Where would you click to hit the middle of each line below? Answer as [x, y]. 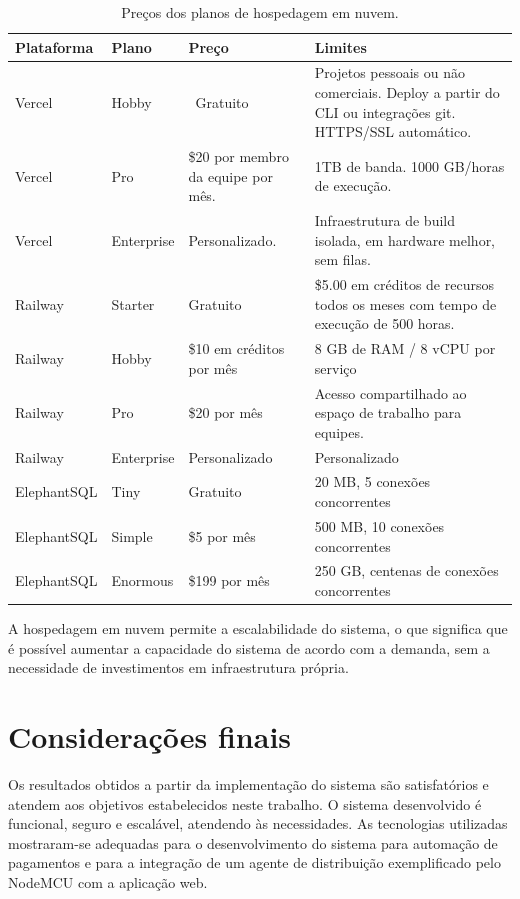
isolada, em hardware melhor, [405, 239]
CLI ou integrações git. [385, 111]
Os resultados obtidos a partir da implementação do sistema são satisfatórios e [248, 783]
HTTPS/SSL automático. [393, 131]
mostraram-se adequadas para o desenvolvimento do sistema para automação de [253, 842]
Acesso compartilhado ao [390, 392]
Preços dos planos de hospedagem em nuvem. [260, 12]
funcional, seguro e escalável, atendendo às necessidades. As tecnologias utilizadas [258, 823]
